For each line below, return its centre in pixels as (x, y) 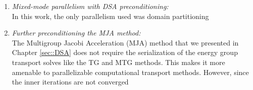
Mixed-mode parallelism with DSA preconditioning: (90, 6)
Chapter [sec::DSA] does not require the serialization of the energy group (125, 52)
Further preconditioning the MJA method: (76, 33)
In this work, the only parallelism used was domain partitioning (110, 16)
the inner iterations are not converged (70, 82)
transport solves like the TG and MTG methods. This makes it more (118, 62)
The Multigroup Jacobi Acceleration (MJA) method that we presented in (125, 42)
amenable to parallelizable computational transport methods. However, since (130, 72)
